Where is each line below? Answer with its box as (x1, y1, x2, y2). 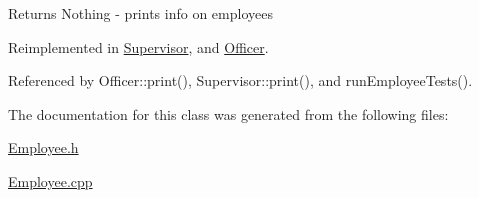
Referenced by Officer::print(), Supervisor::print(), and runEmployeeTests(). (8, 70, 473, 91)
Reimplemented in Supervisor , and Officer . (8, 36, 269, 57)
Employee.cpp (8, 170, 93, 191)
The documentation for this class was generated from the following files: (8, 103, 449, 124)
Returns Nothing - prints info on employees (8, 3, 273, 23)
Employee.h (8, 137, 79, 158)
